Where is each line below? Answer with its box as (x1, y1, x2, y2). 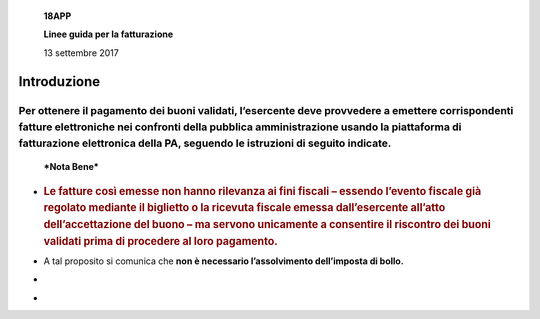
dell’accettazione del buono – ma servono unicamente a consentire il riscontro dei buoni (43, 218, 491, 232)
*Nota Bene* (43, 161, 99, 173)
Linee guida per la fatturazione (43, 28, 174, 40)
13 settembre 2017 (43, 46, 119, 59)
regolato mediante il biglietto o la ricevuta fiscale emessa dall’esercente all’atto (43, 201, 446, 215)
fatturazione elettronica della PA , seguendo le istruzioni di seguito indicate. (18, 136, 392, 150)
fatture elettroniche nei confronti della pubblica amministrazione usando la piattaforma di (18, 120, 462, 134)
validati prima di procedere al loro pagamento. (43, 235, 279, 249)
